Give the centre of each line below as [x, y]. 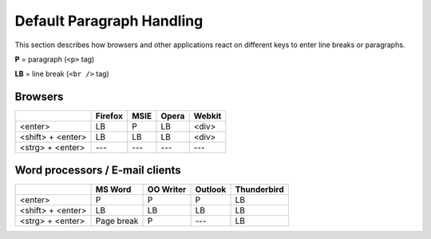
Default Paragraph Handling [109, 21]
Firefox [109, 116]
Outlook [211, 189]
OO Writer [167, 189]
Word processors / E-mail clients [98, 170]
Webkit [208, 116]
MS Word [113, 189]
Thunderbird [259, 189]
